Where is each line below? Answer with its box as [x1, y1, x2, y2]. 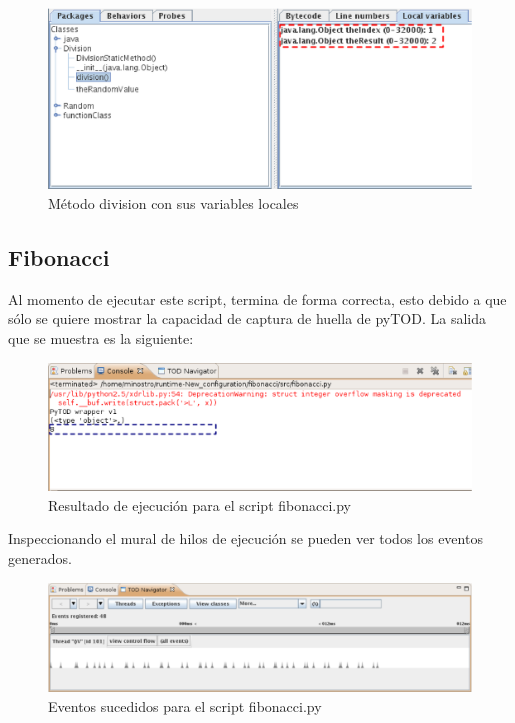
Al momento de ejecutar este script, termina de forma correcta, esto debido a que [8, 288, 507, 309]
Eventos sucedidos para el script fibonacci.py [48, 695, 322, 716]
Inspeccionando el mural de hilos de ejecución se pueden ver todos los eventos [8, 528, 483, 549]
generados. [8, 548, 72, 569]
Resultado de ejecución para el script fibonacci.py [48, 494, 351, 515]
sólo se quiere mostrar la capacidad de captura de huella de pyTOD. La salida [8, 308, 487, 329]
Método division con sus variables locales [48, 192, 299, 213]
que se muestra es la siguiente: [8, 327, 194, 348]
